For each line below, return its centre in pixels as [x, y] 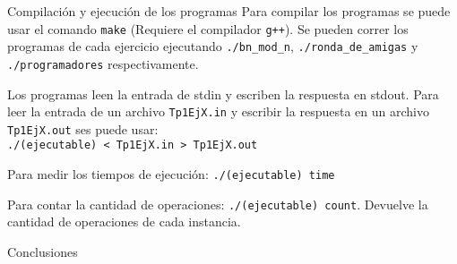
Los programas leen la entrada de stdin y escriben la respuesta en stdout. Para [223, 94]
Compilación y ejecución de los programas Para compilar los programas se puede [229, 11]
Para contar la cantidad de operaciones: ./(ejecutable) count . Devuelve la [218, 204]
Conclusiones [43, 252]
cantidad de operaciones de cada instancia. [124, 221]
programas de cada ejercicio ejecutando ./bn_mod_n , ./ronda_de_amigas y [213, 46]
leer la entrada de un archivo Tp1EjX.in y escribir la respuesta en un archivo [218, 111]
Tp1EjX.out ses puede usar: [83, 128]
